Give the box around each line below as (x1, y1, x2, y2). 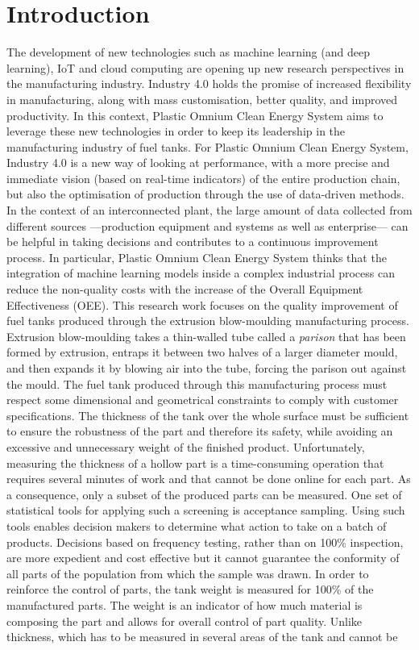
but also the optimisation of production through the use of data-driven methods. (6, 185, 404, 202)
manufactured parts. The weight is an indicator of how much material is (6, 596, 363, 613)
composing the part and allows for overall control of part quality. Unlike (6, 612, 362, 629)
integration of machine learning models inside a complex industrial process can (6, 265, 395, 281)
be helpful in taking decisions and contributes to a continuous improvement (6, 233, 379, 250)
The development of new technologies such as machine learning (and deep (6, 44, 370, 60)
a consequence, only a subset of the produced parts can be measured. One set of (6, 485, 402, 502)
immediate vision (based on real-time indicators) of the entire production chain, (6, 169, 400, 186)
